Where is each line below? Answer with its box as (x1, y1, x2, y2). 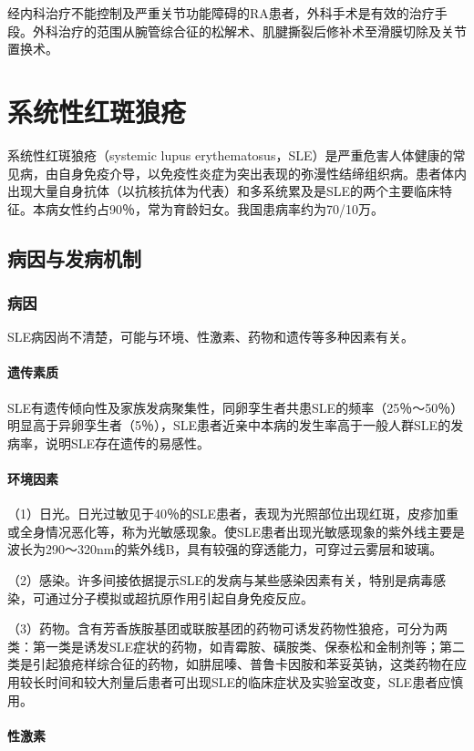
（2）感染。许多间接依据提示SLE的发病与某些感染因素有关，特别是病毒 (7, 571, 434, 590)
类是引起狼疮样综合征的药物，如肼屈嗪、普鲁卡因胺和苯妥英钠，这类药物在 (7, 654, 454, 674)
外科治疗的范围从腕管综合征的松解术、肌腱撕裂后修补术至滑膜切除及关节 (32, 21, 467, 40)
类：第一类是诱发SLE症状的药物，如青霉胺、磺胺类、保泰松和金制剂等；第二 (7, 636, 466, 655)
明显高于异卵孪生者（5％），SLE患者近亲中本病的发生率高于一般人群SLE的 (7, 416, 451, 435)
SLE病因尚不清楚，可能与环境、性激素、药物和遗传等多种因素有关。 (7, 327, 415, 346)
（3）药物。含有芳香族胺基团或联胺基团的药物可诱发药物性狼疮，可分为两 (7, 619, 448, 638)
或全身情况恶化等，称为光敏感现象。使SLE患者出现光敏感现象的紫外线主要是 (7, 521, 466, 540)
